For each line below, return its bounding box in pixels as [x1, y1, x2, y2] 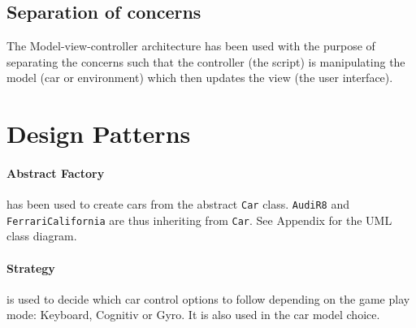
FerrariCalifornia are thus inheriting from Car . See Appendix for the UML [6, 211, 392, 228]
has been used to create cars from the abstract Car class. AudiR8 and [6, 196, 350, 213]
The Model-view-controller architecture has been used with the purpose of [6, 37, 375, 54]
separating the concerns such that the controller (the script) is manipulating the [6, 53, 405, 70]
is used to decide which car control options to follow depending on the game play [6, 290, 410, 307]
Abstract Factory [6, 164, 105, 181]
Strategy [6, 259, 55, 276]
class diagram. [6, 227, 77, 244]
